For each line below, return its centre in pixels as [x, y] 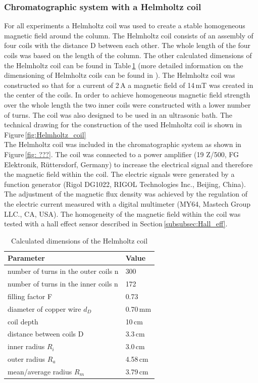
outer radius [27, 359]
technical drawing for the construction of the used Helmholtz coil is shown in [123, 125]
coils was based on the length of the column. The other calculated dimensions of [128, 55]
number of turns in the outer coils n [63, 271]
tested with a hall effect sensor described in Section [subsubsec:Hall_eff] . [116, 224]
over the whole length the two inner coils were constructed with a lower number [127, 104]
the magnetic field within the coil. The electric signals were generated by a [119, 174]
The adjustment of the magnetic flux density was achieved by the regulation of [126, 194]
